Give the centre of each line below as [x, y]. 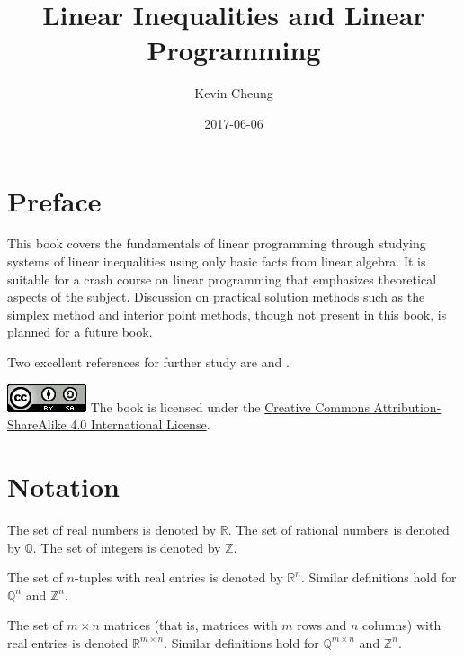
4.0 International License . [140, 424]
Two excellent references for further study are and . [148, 362]
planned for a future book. [80, 332]
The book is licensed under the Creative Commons [230, 406]
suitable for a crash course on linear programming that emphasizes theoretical [222, 279]
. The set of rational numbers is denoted [339, 529]
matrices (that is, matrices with [191, 625]
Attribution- [407, 406]
